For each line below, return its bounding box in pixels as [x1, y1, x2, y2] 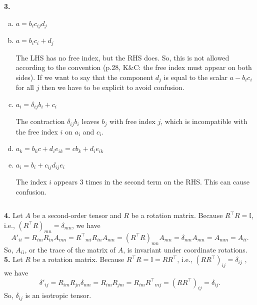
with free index [109, 116, 155, 126]
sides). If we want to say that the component [15, 71, 153, 82]
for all [15, 82, 34, 92]
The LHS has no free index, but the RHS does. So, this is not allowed [15, 52, 229, 62]
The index [15, 176, 47, 187]
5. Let [4, 254, 23, 264]
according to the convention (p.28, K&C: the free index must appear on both [15, 62, 252, 72]
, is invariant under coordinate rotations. [123, 244, 247, 254]
